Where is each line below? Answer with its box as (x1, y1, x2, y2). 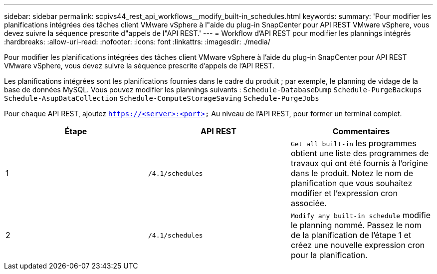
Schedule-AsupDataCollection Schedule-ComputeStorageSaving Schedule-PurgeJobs (4, 94, 319, 102)
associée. (290, 198, 327, 208)
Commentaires (332, 126, 390, 136)
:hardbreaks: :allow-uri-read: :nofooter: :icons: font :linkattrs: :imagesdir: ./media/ (4, 37, 270, 46)
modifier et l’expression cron (290, 188, 398, 198)
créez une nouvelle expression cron (290, 240, 425, 250)
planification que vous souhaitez (290, 178, 413, 188)
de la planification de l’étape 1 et (290, 230, 412, 240)
